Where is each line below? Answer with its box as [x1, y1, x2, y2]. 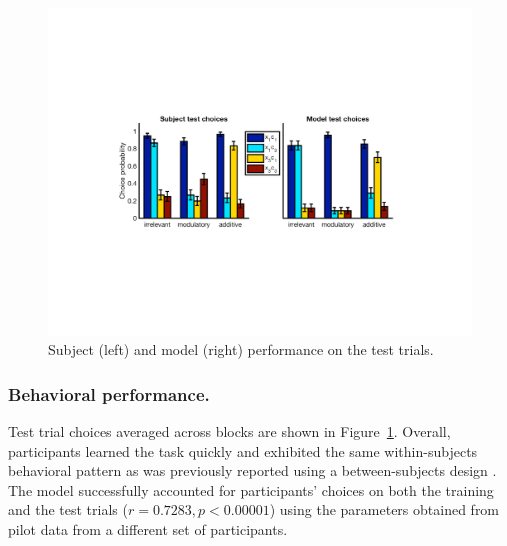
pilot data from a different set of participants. [8, 518, 288, 539]
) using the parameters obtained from [269, 499, 500, 520]
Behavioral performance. [8, 381, 210, 406]
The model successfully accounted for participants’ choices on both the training [8, 479, 494, 500]
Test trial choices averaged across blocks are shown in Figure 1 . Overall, [8, 420, 451, 441]
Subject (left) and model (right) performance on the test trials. [48, 339, 434, 360]
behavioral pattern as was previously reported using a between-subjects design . [8, 460, 497, 481]
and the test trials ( [8, 499, 128, 520]
